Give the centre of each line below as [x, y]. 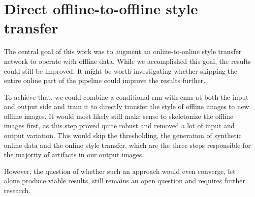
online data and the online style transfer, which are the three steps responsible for [127, 145]
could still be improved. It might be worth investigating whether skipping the [121, 70]
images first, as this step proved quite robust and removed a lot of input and [119, 126]
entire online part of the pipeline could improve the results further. [105, 80]
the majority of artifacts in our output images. [74, 155]
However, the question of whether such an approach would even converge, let [120, 171]
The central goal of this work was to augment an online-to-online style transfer [123, 51]
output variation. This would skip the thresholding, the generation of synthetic [123, 135]
